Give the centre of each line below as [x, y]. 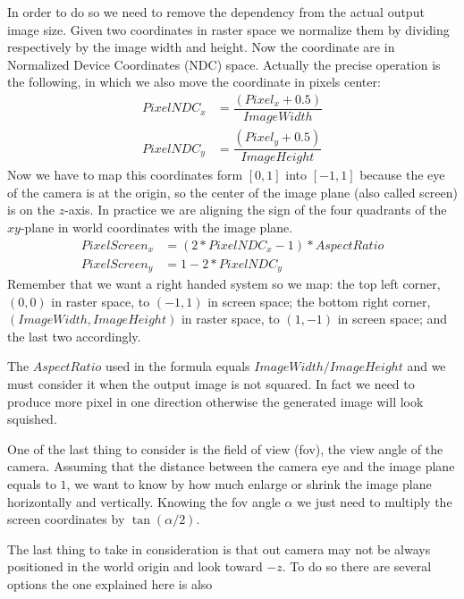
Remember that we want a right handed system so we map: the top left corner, [224, 284]
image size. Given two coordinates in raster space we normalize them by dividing [228, 29]
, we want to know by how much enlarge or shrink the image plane [249, 483]
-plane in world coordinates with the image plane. [156, 227]
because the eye [402, 175]
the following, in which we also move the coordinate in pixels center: [194, 82]
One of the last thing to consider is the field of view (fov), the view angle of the [225, 448]
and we [426, 366]
